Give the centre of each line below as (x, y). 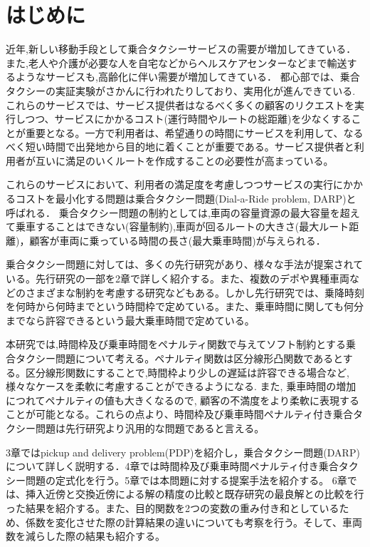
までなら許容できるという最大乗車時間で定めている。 (130, 320)
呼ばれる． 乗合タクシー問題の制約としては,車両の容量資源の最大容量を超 (178, 212)
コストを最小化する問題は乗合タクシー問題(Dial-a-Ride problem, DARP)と (186, 199)
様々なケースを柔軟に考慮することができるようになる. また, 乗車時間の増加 (181, 386)
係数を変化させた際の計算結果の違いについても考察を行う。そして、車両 (194, 522)
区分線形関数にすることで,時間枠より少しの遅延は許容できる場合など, (187, 372)
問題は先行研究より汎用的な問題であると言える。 (150, 428)
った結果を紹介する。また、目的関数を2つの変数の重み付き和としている (173, 507)
